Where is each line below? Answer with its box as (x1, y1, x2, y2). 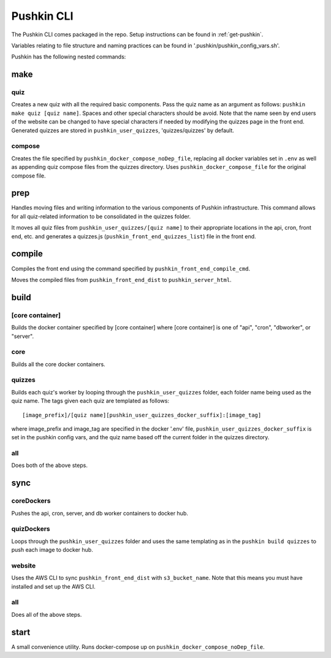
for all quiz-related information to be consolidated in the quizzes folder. (11, 213, 191, 220)
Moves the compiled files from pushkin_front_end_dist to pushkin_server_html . (11, 276, 232, 283)
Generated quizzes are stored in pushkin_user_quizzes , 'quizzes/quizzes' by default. (11, 127, 234, 134)
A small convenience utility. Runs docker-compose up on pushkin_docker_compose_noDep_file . (11, 643, 265, 651)
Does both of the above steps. (11, 461, 88, 469)
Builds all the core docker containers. (11, 360, 105, 368)
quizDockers (11, 525, 50, 533)
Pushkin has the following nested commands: (11, 53, 126, 61)
